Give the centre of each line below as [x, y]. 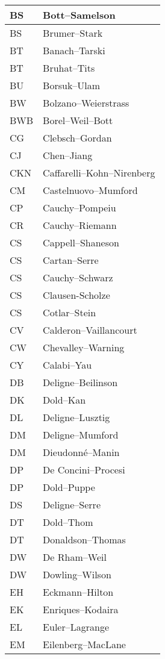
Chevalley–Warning [84, 347]
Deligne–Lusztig [76, 417]
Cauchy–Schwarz [78, 277]
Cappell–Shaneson [81, 242]
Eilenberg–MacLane [84, 644]
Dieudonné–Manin [81, 452]
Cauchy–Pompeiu [79, 208]
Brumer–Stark [73, 33]
